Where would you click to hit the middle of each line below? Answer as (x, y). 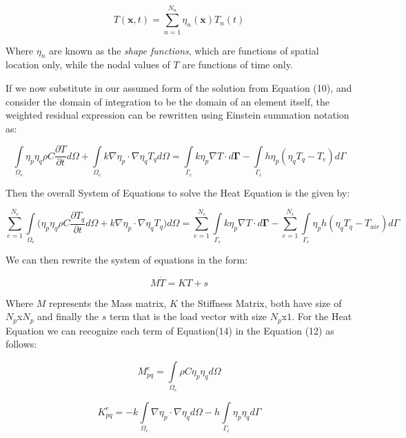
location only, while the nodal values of (88, 64)
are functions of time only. (237, 64)
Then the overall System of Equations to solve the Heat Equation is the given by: (178, 192)
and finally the (68, 316)
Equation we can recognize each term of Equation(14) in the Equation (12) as (170, 330)
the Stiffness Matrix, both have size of (261, 302)
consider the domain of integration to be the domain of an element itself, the (168, 101)
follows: (21, 344)
